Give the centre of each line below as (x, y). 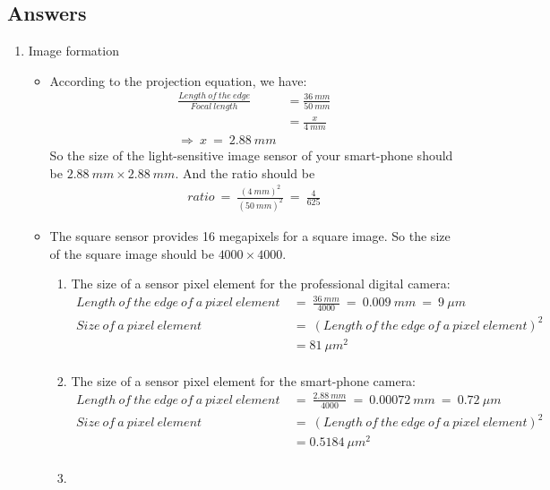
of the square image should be (132, 253)
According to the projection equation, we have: (178, 80)
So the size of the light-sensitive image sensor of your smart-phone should (251, 155)
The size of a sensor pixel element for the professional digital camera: (261, 284)
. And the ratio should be (245, 172)
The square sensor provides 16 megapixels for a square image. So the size (250, 235)
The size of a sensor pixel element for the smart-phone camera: (244, 380)
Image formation (73, 51)
